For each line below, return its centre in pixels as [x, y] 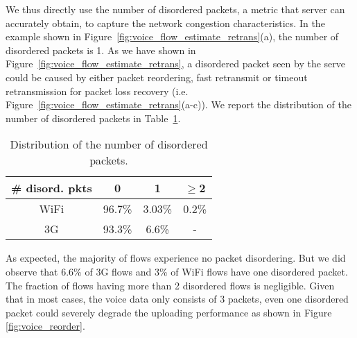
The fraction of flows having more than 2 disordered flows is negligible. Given [170, 285]
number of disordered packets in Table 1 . [93, 118]
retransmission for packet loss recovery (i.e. [97, 91]
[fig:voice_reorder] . [45, 326]
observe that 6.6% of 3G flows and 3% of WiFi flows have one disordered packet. [177, 271]
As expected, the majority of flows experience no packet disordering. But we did [176, 258]
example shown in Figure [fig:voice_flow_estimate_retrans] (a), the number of [172, 36]
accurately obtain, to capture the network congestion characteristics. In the [165, 23]
